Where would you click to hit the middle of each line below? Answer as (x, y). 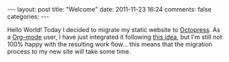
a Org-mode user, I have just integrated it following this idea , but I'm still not (115, 37)
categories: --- (28, 16)
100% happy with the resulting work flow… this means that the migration (110, 44)
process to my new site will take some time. (69, 51)
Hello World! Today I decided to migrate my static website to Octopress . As (114, 30)
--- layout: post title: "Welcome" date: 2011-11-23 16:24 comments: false (109, 9)
